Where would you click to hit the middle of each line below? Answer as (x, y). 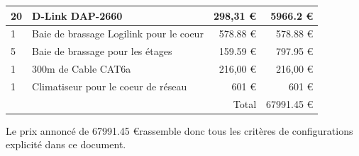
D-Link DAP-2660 (77, 15)
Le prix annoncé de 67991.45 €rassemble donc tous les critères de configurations (179, 130)
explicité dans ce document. (66, 144)
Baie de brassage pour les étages (102, 51)
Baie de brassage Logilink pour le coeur (118, 34)
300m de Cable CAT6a (82, 69)
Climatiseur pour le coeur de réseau (110, 86)
